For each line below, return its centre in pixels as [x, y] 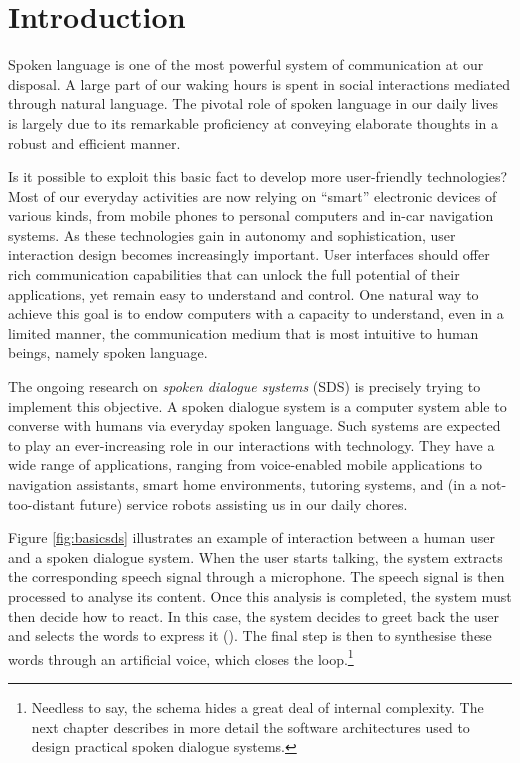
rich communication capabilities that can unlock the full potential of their [234, 274]
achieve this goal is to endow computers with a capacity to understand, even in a [256, 313]
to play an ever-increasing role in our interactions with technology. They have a [251, 444]
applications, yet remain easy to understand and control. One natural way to [243, 293]
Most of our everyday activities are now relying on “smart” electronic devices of [252, 195]
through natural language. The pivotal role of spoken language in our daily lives [253, 103]
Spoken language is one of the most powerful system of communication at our [246, 64]
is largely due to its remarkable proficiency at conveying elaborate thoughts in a [253, 122]
